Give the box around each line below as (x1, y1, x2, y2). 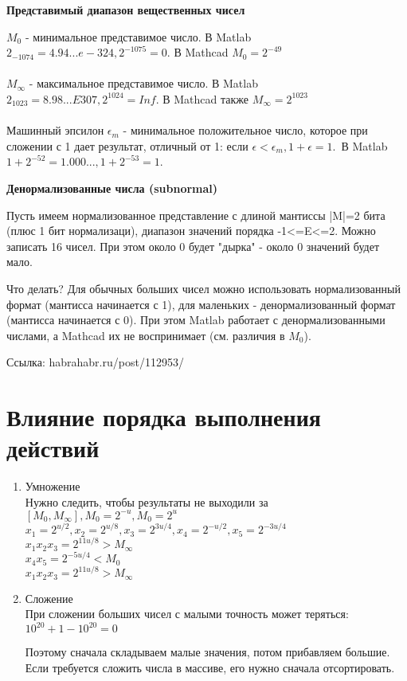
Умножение (25, 478, 80, 495)
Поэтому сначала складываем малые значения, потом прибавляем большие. (25, 644, 390, 660)
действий (6, 432, 100, 464)
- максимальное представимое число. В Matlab (29, 75, 258, 92)
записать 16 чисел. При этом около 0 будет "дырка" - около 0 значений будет (6, 237, 380, 254)
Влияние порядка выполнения (6, 401, 321, 433)
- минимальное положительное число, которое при (123, 122, 368, 139)
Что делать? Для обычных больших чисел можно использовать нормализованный (6, 280, 401, 296)
